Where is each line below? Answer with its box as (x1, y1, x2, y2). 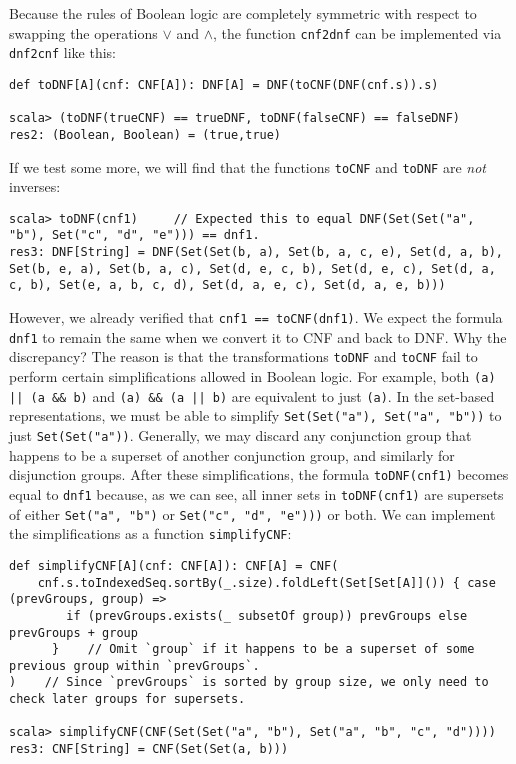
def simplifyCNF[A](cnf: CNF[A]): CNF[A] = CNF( (9, 558, 339, 573)
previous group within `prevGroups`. (9, 658, 260, 673)
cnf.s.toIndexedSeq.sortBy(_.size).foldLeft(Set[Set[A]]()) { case (37, 575, 496, 590)
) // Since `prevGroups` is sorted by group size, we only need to (9, 675, 489, 690)
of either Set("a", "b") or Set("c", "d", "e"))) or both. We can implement (9, 503, 496, 524)
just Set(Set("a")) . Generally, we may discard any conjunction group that (9, 425, 472, 445)
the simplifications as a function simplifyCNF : (9, 523, 292, 544)
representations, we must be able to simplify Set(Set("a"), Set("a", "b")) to (9, 405, 502, 426)
